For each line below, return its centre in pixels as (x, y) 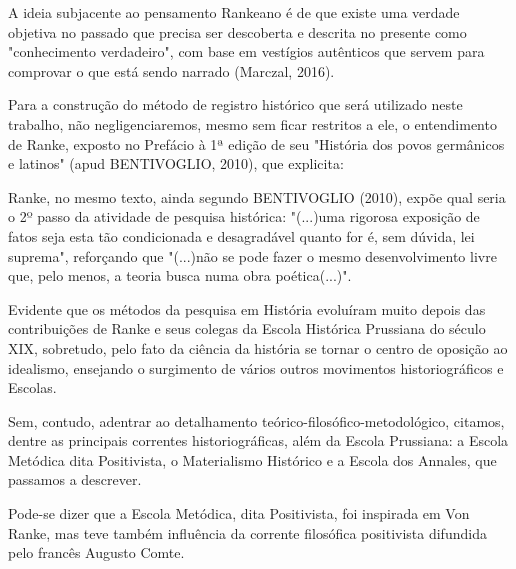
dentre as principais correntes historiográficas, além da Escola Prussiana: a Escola (258, 440)
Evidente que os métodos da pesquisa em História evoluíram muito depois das (247, 308)
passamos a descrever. (75, 479)
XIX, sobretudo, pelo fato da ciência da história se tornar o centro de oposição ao (258, 347)
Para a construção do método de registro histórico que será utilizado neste (235, 104)
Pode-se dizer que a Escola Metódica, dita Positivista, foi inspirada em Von (239, 513)
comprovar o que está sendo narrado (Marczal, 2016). (171, 70)
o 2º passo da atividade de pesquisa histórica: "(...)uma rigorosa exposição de (244, 216)
